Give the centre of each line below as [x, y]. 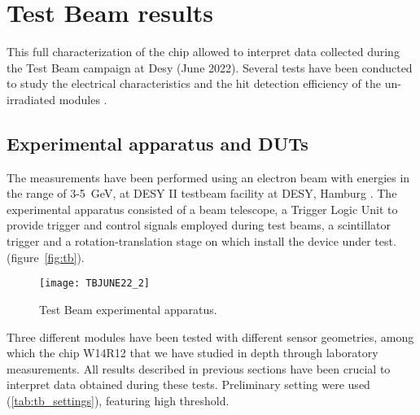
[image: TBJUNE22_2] [95, 284]
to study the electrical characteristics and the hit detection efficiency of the [194, 83]
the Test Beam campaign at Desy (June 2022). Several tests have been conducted [210, 67]
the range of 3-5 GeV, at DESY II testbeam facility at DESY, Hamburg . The [202, 193]
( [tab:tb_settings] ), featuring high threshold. [118, 400]
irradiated [31, 99]
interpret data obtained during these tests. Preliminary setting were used [188, 384]
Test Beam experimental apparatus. [128, 309]
